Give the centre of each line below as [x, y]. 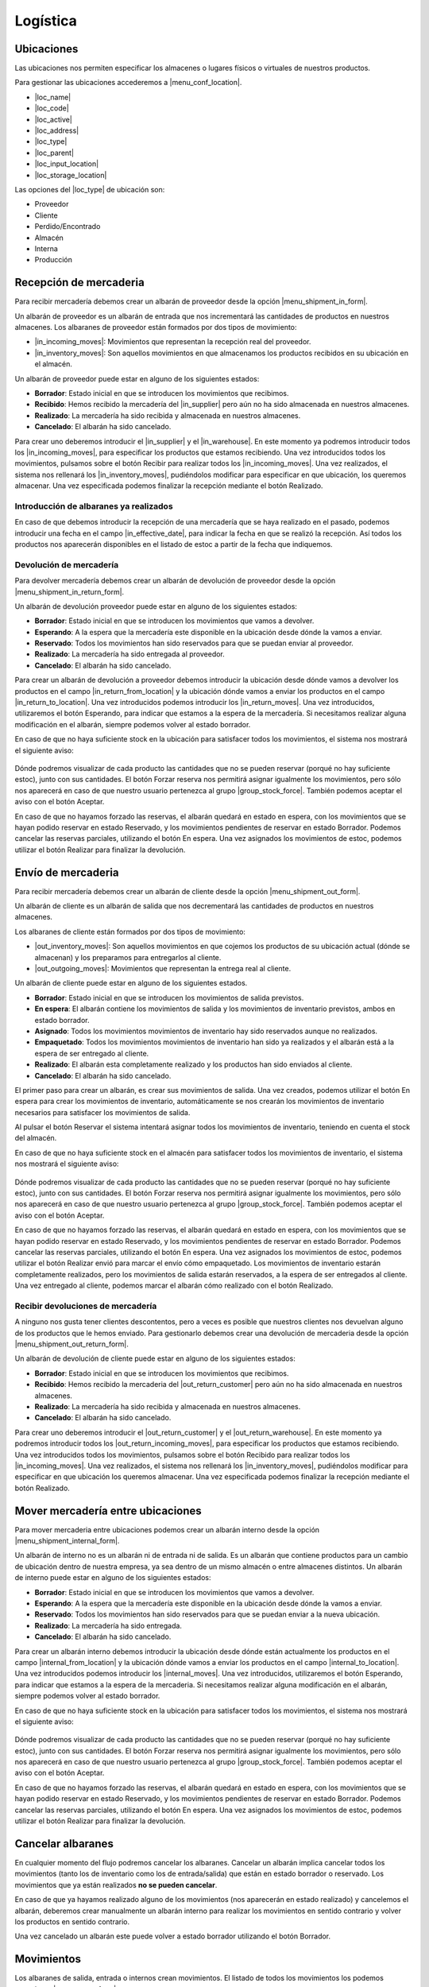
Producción [54, 260]
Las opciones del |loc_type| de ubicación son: [90, 189]
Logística [46, 21]
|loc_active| [54, 119]
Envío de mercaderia [67, 872]
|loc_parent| [54, 153]
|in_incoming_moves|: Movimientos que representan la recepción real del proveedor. [173, 342]
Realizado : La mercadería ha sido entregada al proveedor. [130, 654]
